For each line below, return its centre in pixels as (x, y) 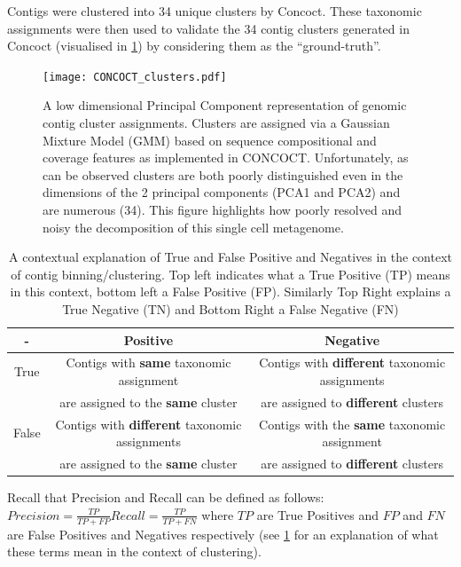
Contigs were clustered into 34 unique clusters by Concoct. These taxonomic (215, 11)
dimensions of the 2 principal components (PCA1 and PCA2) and (222, 192)
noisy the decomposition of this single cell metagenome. (193, 227)
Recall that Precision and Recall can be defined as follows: (166, 497)
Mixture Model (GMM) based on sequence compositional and (210, 140)
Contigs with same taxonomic (148, 362)
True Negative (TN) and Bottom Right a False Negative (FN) (230, 308)
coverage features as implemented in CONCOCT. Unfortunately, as (226, 157)
